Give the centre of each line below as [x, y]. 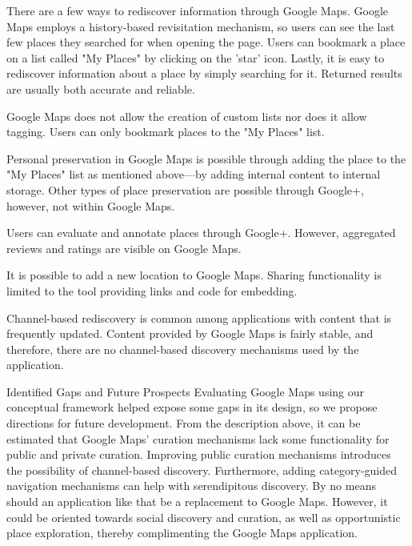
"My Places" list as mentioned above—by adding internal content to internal [194, 174]
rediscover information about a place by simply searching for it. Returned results [204, 73]
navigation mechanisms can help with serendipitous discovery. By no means [191, 486]
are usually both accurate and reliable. [101, 88]
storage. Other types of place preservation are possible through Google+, [185, 189]
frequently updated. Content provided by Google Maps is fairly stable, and [190, 333]
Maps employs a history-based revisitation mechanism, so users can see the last [201, 26]
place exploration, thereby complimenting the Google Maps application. [182, 533]
